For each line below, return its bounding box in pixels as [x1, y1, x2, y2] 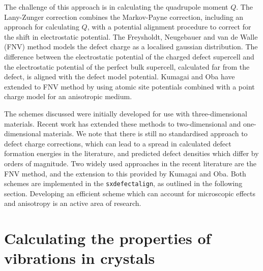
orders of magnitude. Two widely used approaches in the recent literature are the [4, 158, 256, 168]
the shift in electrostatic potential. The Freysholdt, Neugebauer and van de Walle [4, 31, 258, 42]
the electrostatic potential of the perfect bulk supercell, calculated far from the [4, 61, 250, 72]
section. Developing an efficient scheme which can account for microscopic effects [4, 188, 255, 198]
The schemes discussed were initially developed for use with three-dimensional [4, 108, 247, 118]
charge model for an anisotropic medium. [4, 91, 132, 102]
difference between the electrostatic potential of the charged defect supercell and [4, 51, 254, 62]
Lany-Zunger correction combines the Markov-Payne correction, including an [4, 11, 244, 22]
